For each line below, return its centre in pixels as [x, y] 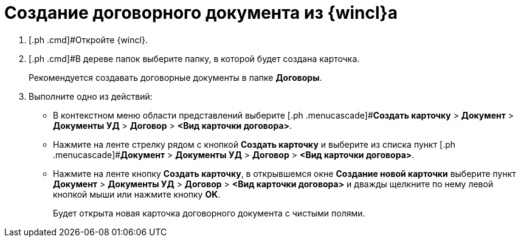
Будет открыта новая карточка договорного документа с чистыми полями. [209, 213]
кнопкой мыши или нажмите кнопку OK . [137, 194]
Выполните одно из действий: [91, 96]
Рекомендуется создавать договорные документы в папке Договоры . [175, 77]
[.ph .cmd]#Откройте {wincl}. [88, 40]
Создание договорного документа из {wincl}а [201, 13]
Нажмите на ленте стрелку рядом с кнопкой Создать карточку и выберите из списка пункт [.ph [254, 144]
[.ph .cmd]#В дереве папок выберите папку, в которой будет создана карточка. [194, 58]
